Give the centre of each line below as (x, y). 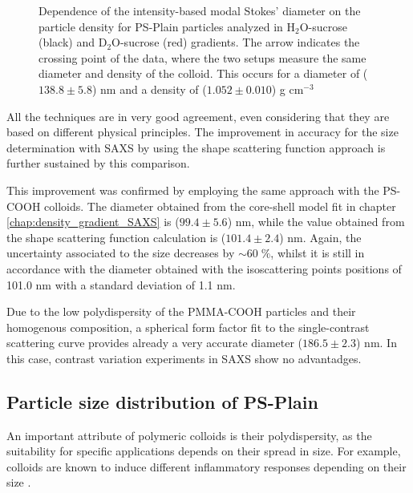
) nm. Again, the (320, 237)
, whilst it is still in (318, 253)
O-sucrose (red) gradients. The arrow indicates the (236, 42)
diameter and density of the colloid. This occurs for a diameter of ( (203, 73)
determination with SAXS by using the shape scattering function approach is (196, 147)
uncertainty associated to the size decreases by (121, 253)
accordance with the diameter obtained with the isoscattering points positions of (204, 268)
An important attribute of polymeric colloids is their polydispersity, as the (189, 435)
